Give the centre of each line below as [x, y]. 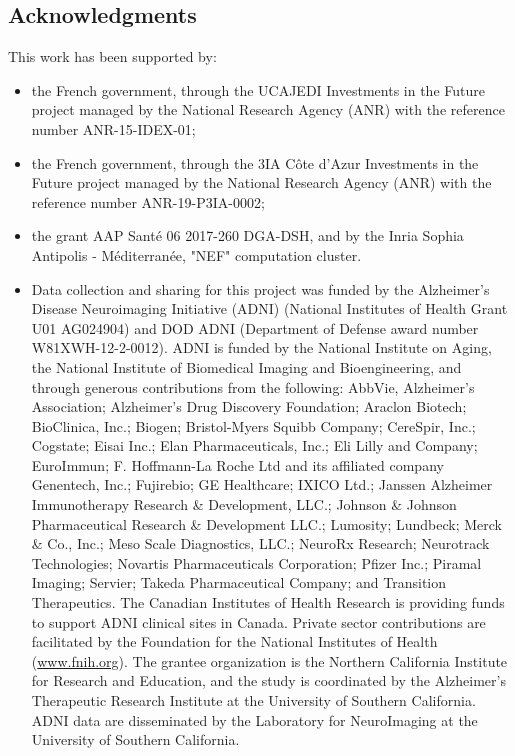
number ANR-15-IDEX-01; [113, 128]
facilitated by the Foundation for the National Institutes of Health [234, 641]
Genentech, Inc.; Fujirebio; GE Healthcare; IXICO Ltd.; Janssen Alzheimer [262, 484]
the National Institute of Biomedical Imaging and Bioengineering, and [246, 366]
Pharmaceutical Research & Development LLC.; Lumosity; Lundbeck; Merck [267, 523]
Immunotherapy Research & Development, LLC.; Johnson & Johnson [244, 504]
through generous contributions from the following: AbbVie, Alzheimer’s [253, 386]
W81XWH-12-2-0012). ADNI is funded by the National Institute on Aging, [261, 347]
